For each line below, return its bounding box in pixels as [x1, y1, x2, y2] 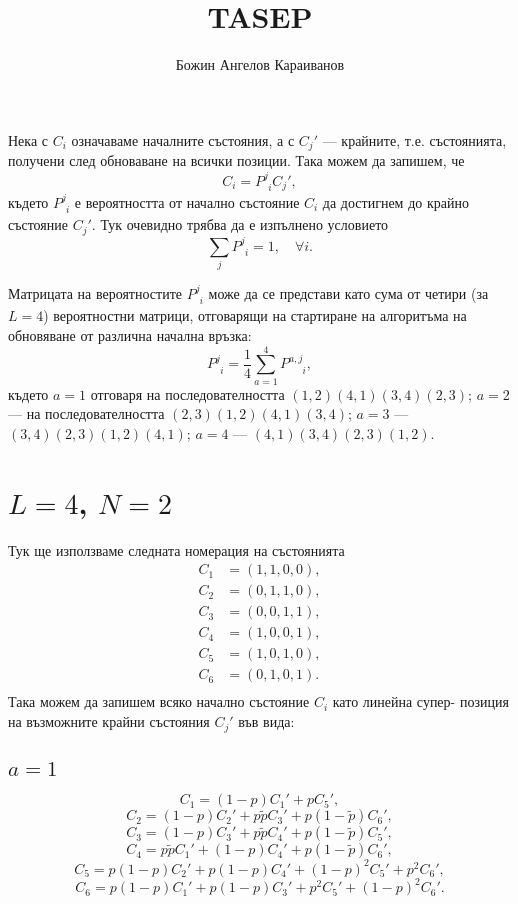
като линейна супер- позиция [332, 691, 509, 712]
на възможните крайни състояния [8, 711, 210, 732]
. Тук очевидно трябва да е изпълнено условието [91, 214, 389, 235]
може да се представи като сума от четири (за [208, 283, 489, 304]
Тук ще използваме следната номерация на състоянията [8, 539, 345, 560]
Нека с [8, 129, 49, 150]
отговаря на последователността [90, 383, 285, 404]
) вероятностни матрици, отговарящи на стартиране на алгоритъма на [43, 305, 467, 326]
